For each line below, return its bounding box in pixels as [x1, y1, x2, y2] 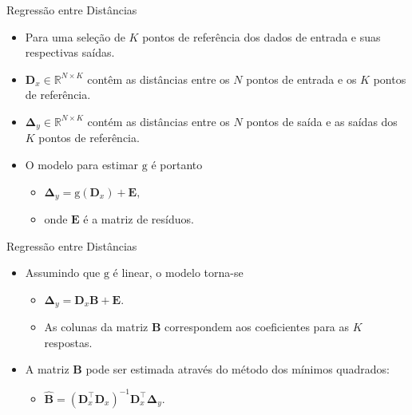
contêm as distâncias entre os [87, 70, 230, 87]
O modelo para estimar [25, 156, 139, 173]
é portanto [151, 156, 203, 173]
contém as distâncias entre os [87, 113, 230, 129]
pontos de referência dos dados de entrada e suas [142, 28, 381, 45]
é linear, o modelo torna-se [113, 264, 244, 281]
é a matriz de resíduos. [83, 211, 194, 227]
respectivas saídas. [25, 44, 115, 61]
